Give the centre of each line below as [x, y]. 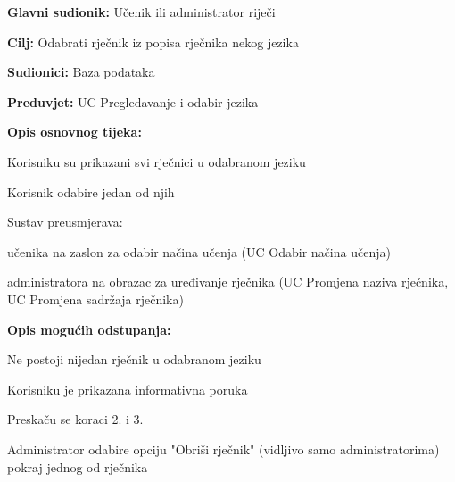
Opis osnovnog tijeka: [74, 132]
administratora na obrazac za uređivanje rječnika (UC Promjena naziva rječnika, [228, 282]
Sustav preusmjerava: [65, 222]
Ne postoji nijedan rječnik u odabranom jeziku [134, 359]
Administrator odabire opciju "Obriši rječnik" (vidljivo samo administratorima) [223, 449]
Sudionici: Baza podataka [81, 72]
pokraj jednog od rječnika [78, 466]
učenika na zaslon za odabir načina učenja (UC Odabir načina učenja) [199, 251]
